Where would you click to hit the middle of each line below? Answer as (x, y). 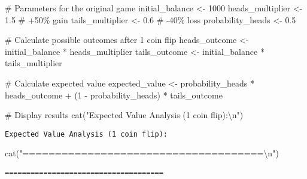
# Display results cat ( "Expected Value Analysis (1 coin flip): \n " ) (124, 115)
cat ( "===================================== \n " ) (142, 153)
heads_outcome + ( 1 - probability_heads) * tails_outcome (114, 95)
